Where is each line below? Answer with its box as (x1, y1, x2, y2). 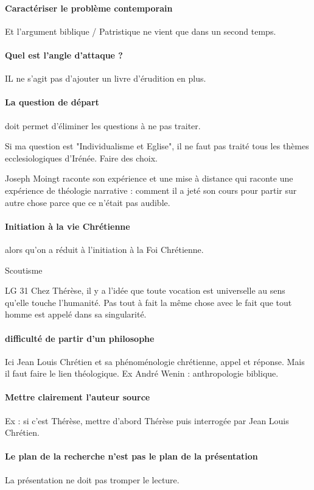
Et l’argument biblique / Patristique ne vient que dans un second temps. (5, 24, 276, 37)
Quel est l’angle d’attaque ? (5, 48, 123, 61)
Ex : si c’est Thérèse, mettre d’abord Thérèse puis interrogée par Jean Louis (5, 414, 289, 427)
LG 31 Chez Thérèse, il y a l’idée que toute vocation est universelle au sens (5, 284, 285, 297)
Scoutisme (5, 263, 43, 276)
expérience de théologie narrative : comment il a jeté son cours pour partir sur (5, 183, 297, 196)
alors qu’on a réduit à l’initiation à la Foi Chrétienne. (5, 243, 204, 255)
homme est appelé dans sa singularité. (5, 308, 147, 321)
